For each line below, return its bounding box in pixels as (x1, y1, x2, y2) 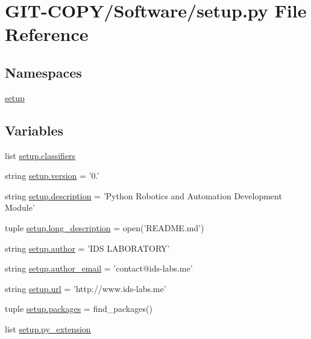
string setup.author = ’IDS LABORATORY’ (5, 241, 170, 254)
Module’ (5, 201, 35, 214)
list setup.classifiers (5, 149, 76, 161)
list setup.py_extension (5, 322, 91, 335)
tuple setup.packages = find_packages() (5, 302, 152, 315)
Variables (5, 120, 64, 139)
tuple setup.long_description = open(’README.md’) (5, 221, 204, 234)
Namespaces (5, 63, 82, 81)
